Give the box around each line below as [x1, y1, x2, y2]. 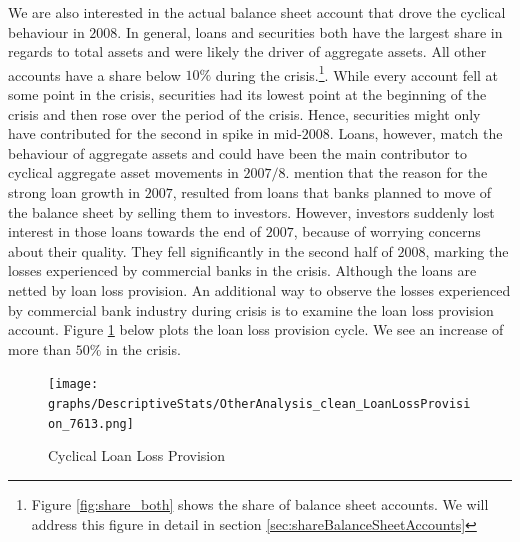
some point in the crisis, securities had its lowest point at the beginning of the [8, 84, 487, 105]
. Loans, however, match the [329, 123, 503, 144]
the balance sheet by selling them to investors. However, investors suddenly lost [8, 201, 495, 222]
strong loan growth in [8, 182, 141, 202]
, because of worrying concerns [293, 221, 481, 242]
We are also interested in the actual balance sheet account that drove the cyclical [8, 2, 506, 22]
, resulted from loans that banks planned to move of [172, 182, 492, 202]
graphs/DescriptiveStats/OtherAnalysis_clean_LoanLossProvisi [48, 397, 471, 411]
